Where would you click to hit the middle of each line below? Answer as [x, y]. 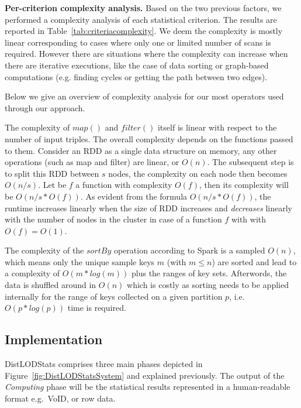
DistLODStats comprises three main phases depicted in [104, 364]
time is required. [97, 308]
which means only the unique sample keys [80, 261]
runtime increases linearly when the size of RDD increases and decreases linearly [148, 208]
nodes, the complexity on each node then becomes [198, 173]
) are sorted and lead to [254, 261]
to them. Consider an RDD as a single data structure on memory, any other [141, 150]
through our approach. [45, 107]
